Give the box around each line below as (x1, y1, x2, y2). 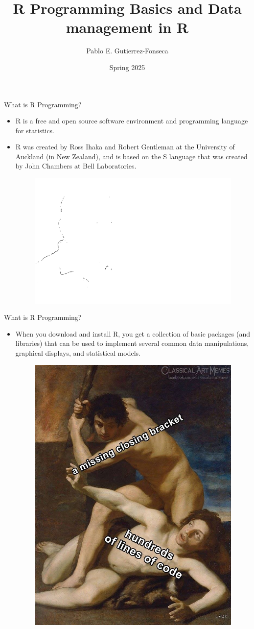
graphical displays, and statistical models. (15, 348, 140, 358)
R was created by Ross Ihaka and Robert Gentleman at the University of (15, 142, 235, 152)
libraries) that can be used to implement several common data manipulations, (15, 338, 249, 348)
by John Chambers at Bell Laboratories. (15, 161, 137, 171)
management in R (66, 17, 189, 37)
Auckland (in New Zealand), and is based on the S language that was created (15, 151, 248, 161)
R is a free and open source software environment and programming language (15, 116, 248, 126)
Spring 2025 (109, 62, 145, 72)
